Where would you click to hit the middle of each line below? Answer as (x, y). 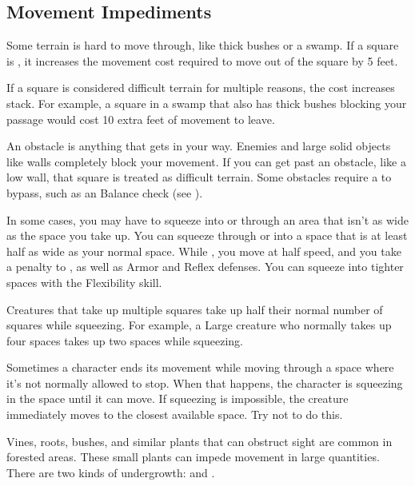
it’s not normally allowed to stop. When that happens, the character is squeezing (205, 382)
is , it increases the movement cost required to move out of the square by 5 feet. (202, 60)
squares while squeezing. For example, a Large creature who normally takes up (199, 325)
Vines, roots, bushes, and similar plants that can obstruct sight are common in (200, 441)
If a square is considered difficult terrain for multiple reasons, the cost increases (201, 88)
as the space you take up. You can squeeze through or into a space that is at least (207, 235)
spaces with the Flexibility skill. (84, 282)
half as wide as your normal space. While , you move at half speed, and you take (204, 251)
